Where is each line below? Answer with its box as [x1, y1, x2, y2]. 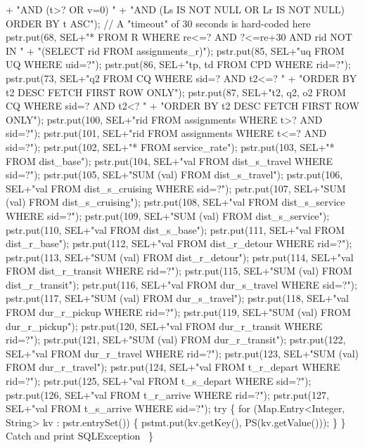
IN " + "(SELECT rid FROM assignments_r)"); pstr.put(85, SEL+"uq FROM [6, 43, 345, 58]
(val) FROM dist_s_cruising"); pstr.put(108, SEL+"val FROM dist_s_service [6, 195, 345, 209]
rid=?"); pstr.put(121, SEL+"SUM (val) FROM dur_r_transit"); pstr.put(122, [6, 332, 346, 347]
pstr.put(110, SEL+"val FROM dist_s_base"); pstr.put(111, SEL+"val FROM [6, 222, 345, 237]
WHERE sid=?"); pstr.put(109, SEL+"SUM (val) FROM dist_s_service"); [6, 208, 330, 223]
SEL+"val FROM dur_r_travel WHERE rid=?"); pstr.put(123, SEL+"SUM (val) [6, 345, 359, 360]
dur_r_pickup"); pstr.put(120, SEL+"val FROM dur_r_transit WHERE [6, 318, 323, 333]
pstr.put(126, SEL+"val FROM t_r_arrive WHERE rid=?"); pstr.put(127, [6, 387, 329, 402]
